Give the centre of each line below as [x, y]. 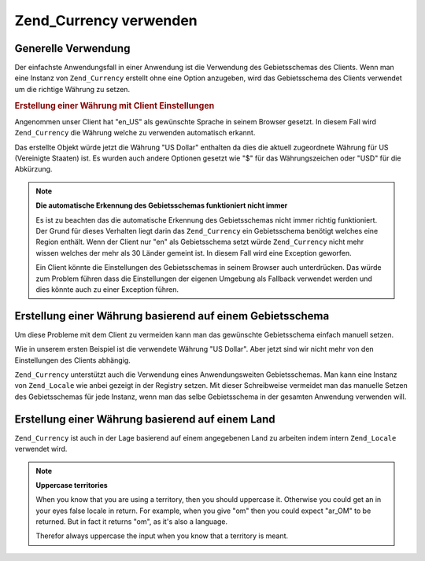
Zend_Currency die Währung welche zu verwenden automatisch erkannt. [135, 133]
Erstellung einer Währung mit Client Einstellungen [115, 105]
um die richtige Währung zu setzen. [72, 89]
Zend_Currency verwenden [106, 20]
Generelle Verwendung [72, 48]
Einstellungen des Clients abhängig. [73, 360]
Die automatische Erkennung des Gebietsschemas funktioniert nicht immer [162, 205]
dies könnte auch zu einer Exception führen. [107, 289]
